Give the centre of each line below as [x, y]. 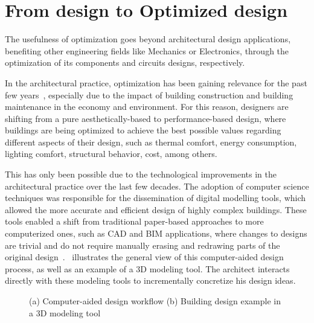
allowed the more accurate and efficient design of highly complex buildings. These [156, 209]
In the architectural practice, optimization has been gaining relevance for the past [156, 82]
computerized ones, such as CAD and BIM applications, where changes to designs [156, 233]
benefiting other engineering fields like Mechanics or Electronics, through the [147, 50]
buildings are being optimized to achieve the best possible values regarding [143, 130]
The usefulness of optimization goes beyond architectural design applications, [148, 39]
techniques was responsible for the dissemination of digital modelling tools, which [155, 198]
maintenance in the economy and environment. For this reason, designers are [147, 107]
